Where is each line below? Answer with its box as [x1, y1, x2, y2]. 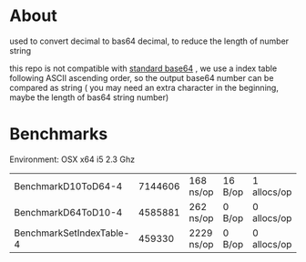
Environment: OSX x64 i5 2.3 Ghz [9, 154, 135, 165]
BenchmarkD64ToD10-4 [14, 206, 123, 218]
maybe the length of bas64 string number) [9, 92, 169, 103]
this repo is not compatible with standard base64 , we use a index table [9, 63, 278, 74]
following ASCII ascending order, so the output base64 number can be [9, 72, 274, 83]
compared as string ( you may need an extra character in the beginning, [9, 82, 280, 93]
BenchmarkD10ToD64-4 [14, 179, 123, 192]
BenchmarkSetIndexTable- [14, 227, 130, 239]
